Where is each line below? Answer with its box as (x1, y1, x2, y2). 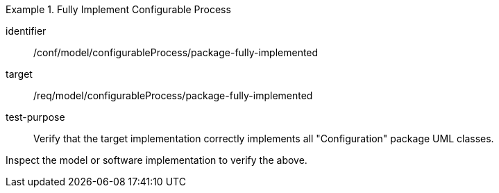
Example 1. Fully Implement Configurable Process (6, 3, 231, 15)
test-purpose (6, 111, 65, 123)
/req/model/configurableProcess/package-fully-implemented (33, 90, 313, 101)
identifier (6, 25, 46, 37)
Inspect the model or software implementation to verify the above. (6, 154, 307, 166)
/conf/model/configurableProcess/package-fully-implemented (33, 47, 319, 58)
